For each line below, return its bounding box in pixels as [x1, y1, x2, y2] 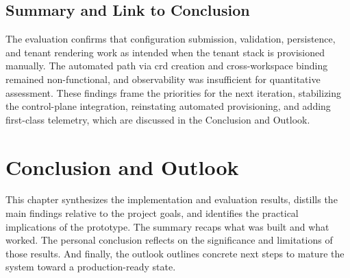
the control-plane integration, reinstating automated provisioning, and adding [5, 99, 331, 113]
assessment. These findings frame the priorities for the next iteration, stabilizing [5, 85, 342, 100]
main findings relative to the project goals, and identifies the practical [5, 206, 299, 220]
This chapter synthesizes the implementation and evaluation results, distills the [5, 192, 338, 207]
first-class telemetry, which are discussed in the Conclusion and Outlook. [5, 112, 310, 126]
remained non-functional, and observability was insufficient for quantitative [5, 71, 321, 86]
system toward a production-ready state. [5, 259, 176, 274]
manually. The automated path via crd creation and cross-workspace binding [5, 58, 328, 73]
